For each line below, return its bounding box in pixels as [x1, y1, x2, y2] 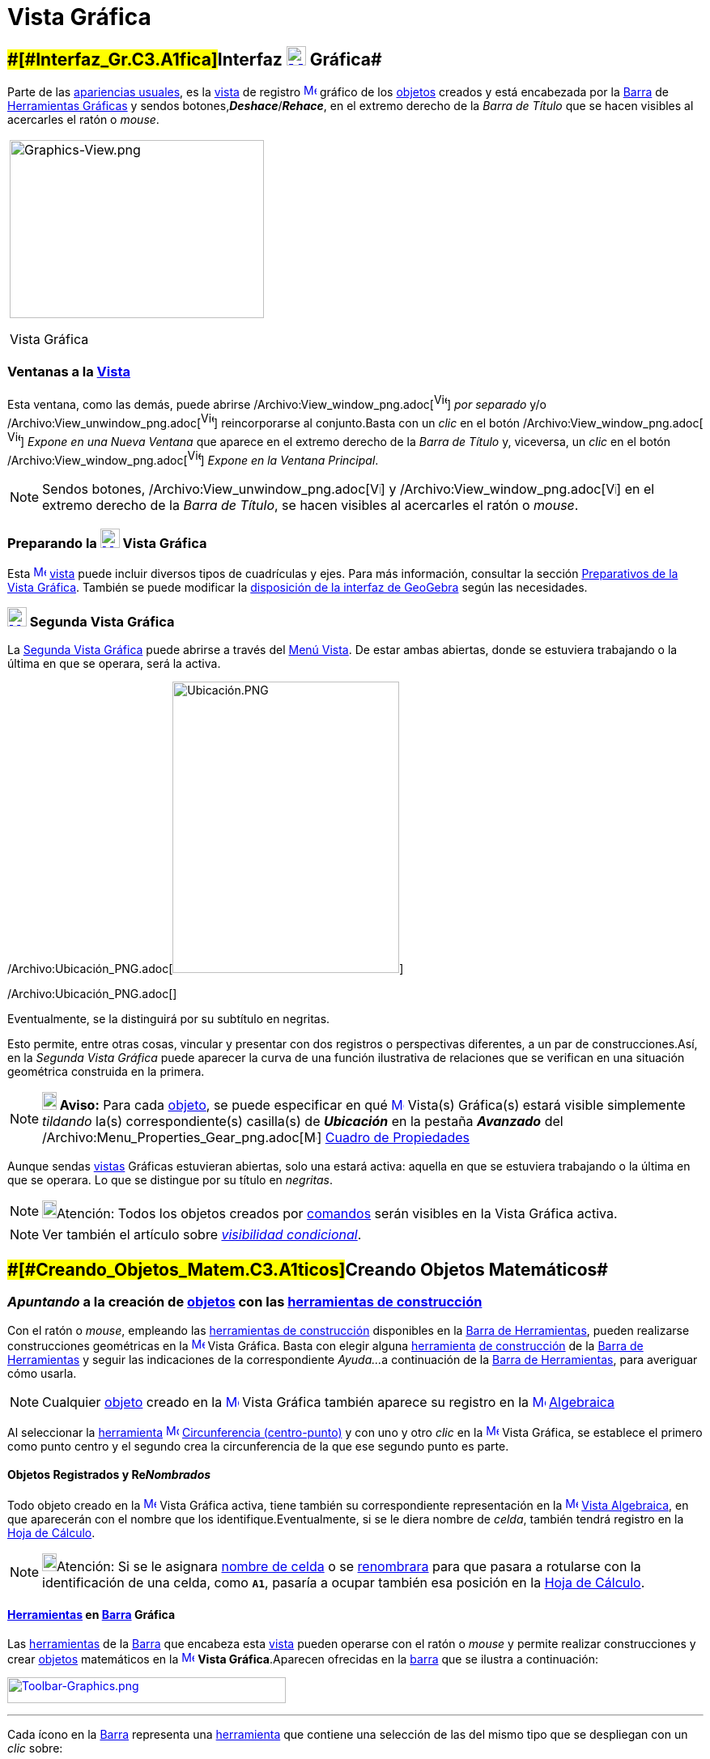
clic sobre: [7, 1741, 63, 1756]
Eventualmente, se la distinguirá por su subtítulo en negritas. [7, 1012, 330, 1026]
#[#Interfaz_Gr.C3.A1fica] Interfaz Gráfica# [7, 49, 382, 70]
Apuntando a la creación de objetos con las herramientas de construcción [7, 1294, 483, 1311]
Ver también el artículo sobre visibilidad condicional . [42, 1226, 362, 1243]
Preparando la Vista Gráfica [7, 535, 207, 552]
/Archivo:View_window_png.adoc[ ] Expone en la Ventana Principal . [7, 452, 379, 467]
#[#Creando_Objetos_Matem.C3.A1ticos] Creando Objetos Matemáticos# [7, 1259, 608, 1280]
